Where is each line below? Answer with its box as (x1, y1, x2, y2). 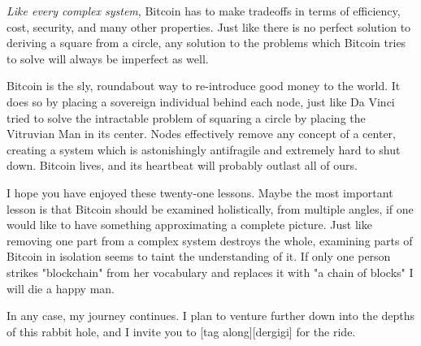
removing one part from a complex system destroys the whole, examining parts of (7, 231, 413, 249)
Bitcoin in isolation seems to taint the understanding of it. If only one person (7, 248, 391, 265)
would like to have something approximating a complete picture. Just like (7, 216, 372, 233)
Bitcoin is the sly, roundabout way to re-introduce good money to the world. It (7, 77, 401, 94)
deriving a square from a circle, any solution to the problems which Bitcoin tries (7, 34, 406, 51)
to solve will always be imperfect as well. (7, 50, 209, 67)
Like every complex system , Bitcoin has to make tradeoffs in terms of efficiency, (7, 2, 401, 19)
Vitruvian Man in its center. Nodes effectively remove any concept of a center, (7, 125, 396, 142)
